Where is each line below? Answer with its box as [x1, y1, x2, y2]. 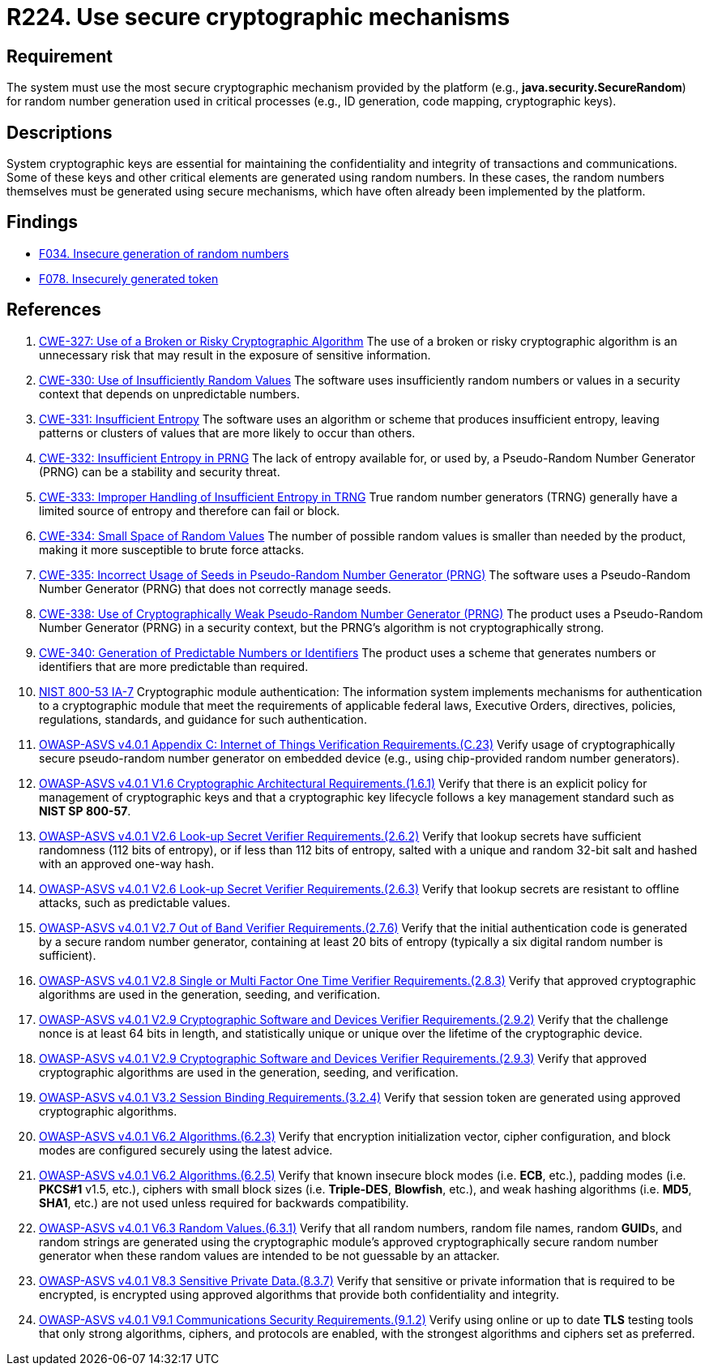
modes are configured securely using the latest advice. [39, 1142, 333, 1157]
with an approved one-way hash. [39, 856, 215, 871]
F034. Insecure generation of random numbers [39, 246, 289, 260]
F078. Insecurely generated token [39, 271, 219, 286]
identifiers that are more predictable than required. [39, 659, 309, 673]
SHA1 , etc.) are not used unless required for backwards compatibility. [39, 1195, 409, 1210]
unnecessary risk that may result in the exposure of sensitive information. [39, 347, 431, 362]
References [6, 299, 101, 320]
